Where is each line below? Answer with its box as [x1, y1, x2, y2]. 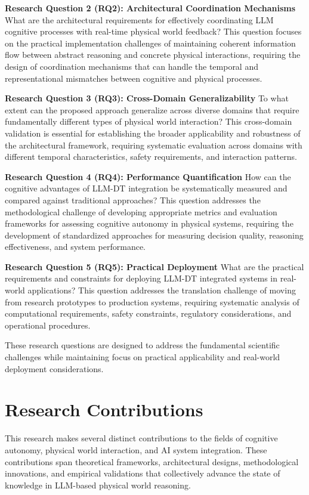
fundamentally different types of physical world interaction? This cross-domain [5, 115, 292, 128]
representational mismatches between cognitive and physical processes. [5, 72, 262, 84]
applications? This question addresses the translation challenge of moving [27, 284, 296, 296]
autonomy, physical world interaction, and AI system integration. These [5, 443, 267, 456]
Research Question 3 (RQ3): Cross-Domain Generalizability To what [5, 92, 289, 104]
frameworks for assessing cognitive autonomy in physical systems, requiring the [5, 217, 293, 230]
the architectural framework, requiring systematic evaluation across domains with [5, 138, 302, 151]
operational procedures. [5, 318, 91, 331]
